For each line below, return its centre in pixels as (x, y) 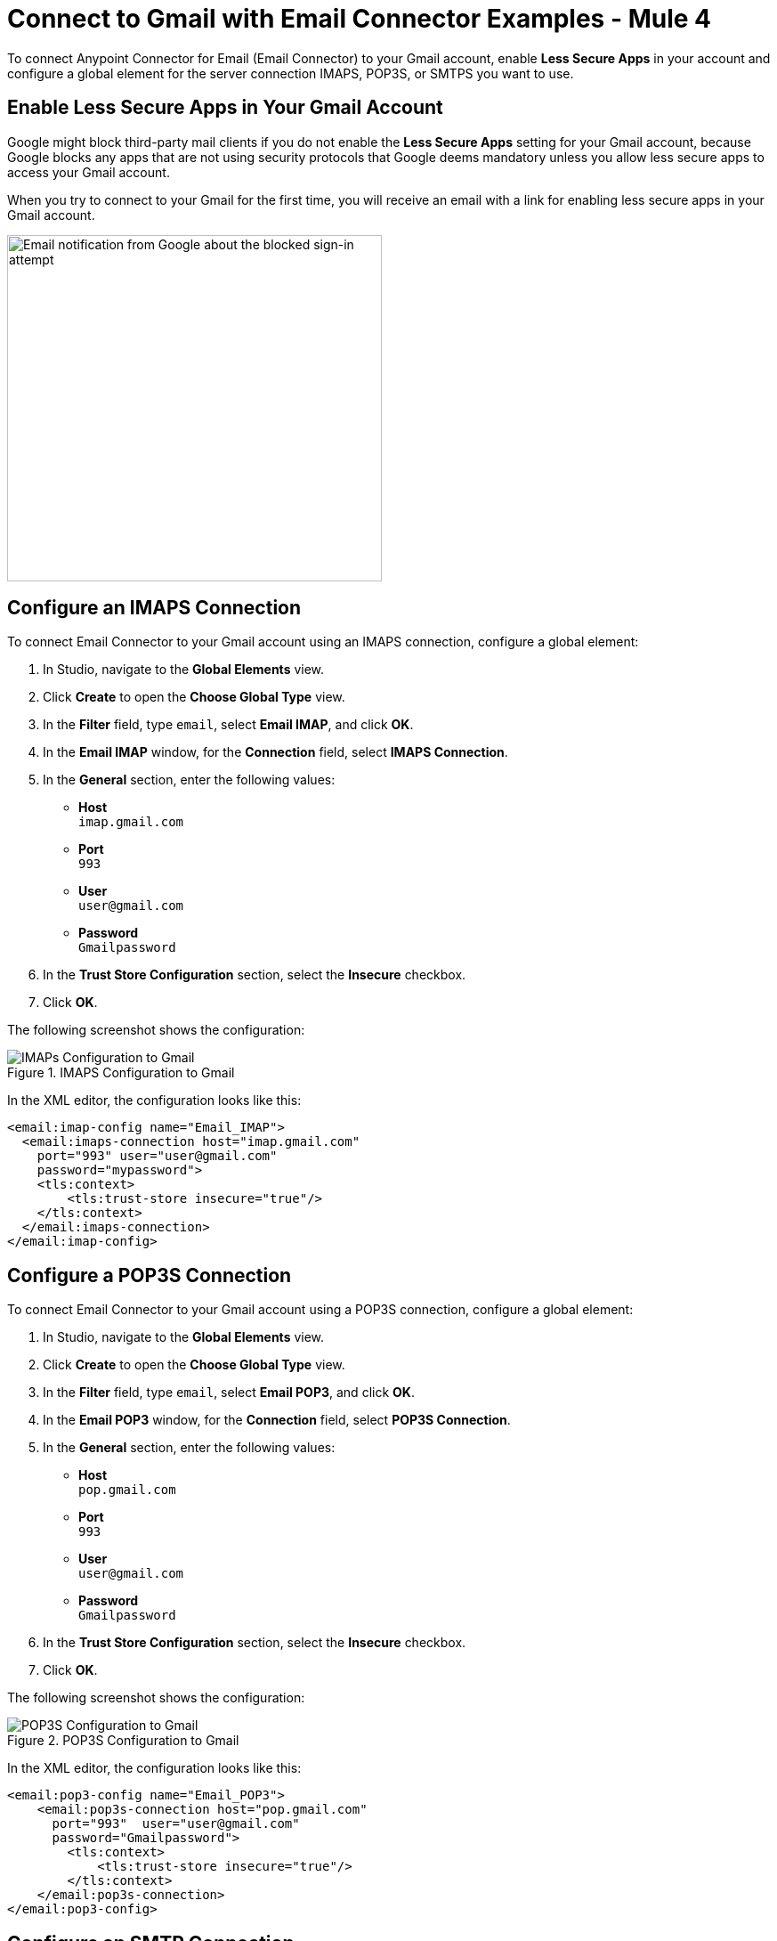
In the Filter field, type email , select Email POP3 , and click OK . (229, 1393)
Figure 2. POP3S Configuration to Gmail (123, 1741)
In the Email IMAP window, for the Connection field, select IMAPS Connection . (275, 752)
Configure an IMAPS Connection (154, 608)
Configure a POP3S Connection (150, 1275)
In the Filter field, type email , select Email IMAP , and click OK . (228, 725)
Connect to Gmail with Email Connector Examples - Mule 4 (359, 19)
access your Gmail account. (89, 172)
